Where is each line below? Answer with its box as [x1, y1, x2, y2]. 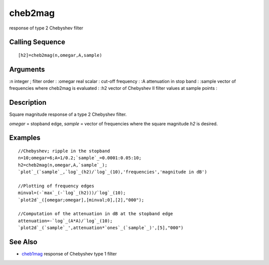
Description [9, 98, 47, 107]
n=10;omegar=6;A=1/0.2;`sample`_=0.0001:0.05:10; [18, 155, 142, 161]
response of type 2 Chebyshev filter [9, 25, 83, 31]
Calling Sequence [9, 38, 66, 46]
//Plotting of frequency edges [18, 183, 95, 189]
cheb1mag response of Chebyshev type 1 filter [21, 251, 117, 257]
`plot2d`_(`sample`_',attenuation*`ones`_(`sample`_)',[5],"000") [18, 225, 184, 231]
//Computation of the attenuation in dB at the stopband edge [18, 211, 173, 217]
